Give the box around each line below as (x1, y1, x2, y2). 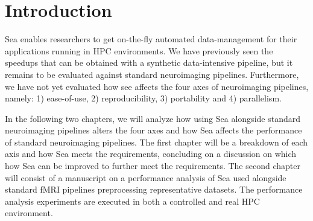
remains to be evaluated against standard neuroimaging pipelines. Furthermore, (5, 68, 299, 80)
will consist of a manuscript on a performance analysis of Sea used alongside (5, 171, 286, 184)
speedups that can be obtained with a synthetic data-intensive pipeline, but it (5, 56, 293, 69)
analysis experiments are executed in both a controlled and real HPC (5, 194, 260, 207)
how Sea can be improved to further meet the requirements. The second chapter (5, 159, 300, 172)
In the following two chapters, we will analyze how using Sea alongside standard (5, 112, 300, 124)
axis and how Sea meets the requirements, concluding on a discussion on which (5, 147, 297, 160)
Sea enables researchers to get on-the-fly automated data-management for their (5, 33, 297, 45)
